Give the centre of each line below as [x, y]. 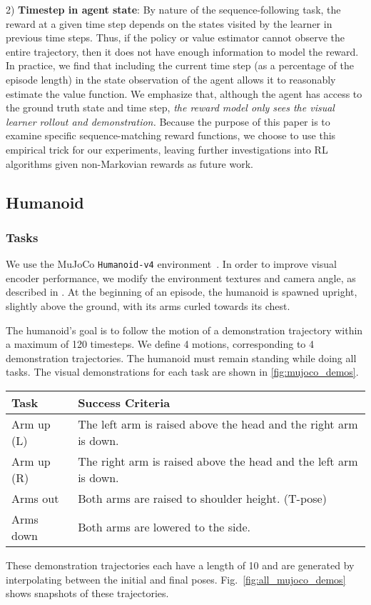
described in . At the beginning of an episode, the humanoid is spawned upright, [182, 292]
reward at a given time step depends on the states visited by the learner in [169, 23]
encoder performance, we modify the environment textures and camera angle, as [181, 277]
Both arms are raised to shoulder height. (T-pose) [202, 498]
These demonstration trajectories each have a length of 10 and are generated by [180, 565]
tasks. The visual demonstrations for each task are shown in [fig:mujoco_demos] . [182, 372]
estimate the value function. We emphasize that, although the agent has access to [184, 93]
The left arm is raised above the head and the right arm [218, 424]
